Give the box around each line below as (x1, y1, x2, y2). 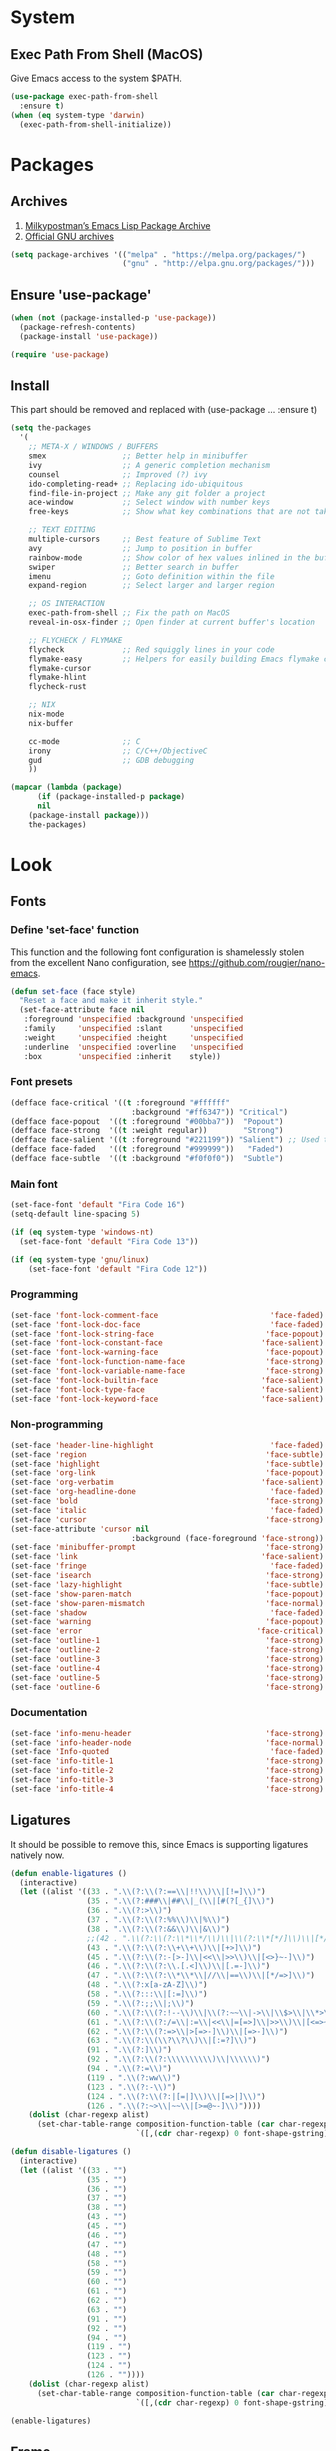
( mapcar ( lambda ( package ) (10, 782, 123, 793)
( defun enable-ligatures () (10, 1868, 128, 1878)
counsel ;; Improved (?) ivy (28, 469, 208, 480)
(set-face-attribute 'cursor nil (10, 1524, 150, 1534)
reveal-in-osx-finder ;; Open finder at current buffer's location (28, 617, 315, 627)
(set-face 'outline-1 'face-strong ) (10, 1636, 325, 1646)
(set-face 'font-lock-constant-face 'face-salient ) (10, 1338, 325, 1348)
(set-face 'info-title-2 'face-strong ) (10, 1766, 325, 1776)
